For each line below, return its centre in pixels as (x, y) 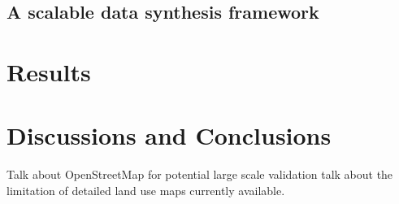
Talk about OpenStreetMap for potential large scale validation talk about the (200, 174)
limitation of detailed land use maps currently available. (146, 190)
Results (49, 71)
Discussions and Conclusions (169, 135)
